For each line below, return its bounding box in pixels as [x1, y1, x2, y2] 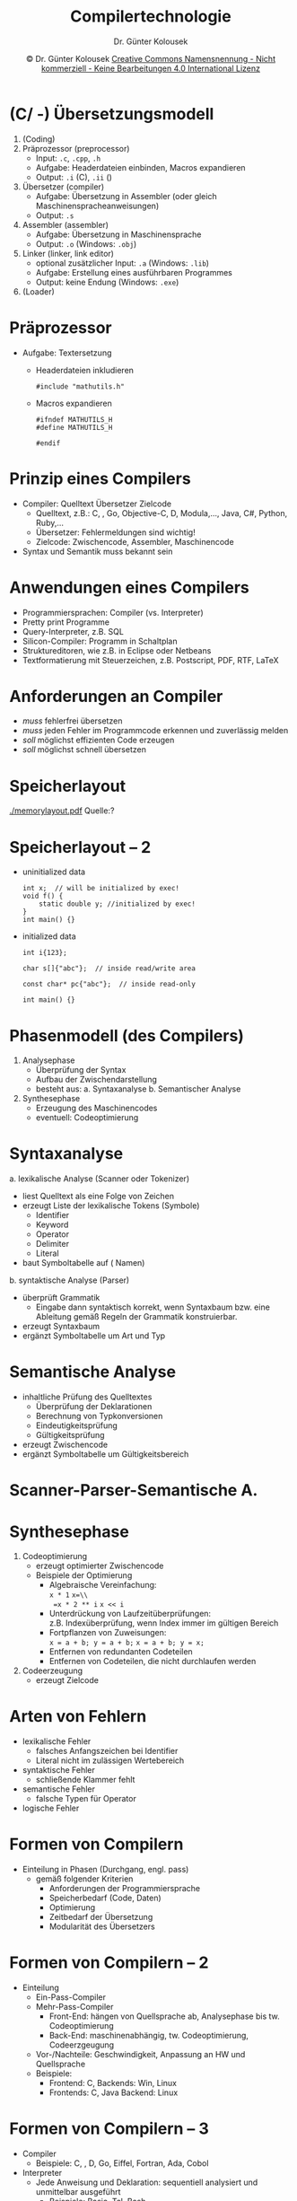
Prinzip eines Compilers [9, 469, 191, 488]
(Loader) [22, 285, 56, 297]
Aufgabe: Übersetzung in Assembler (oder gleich [35, 190, 217, 201]
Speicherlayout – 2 [9, 837, 152, 857]
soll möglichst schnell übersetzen [22, 744, 146, 755]
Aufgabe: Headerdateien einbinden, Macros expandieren [35, 162, 246, 172]
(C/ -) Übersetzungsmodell [9, 103, 214, 124]
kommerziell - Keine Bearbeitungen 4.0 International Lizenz [40, 63, 260, 74]
